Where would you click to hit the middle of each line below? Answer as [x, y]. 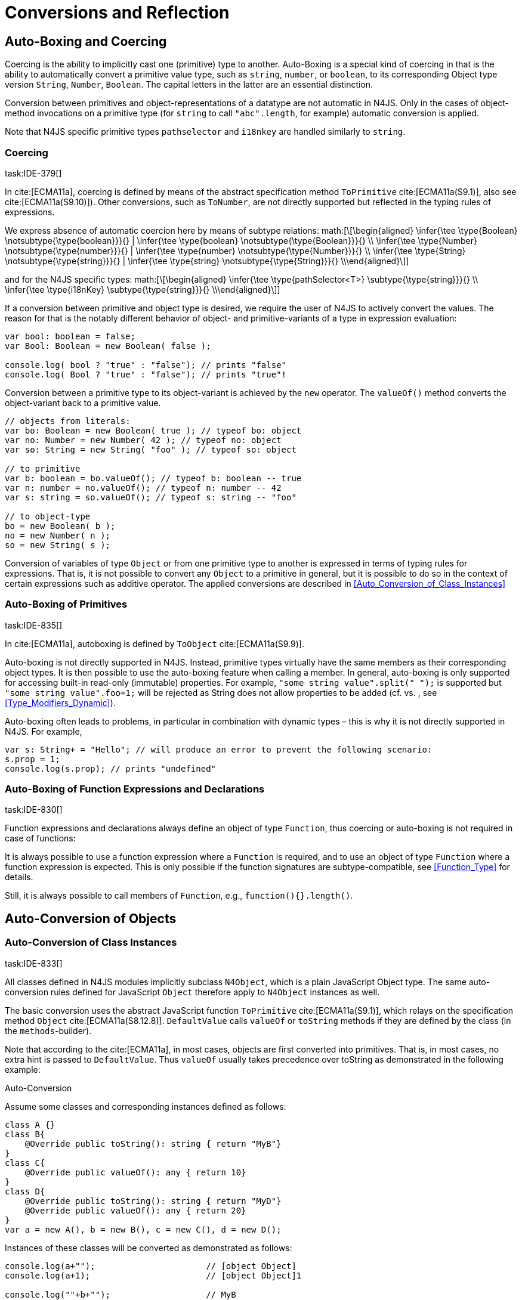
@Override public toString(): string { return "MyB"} [153, 1143]
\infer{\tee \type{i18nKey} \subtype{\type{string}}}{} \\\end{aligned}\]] [143, 289]
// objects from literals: [68, 421]
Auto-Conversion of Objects [91, 918]
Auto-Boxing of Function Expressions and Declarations [135, 789]
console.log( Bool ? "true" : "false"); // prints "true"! [146, 374]
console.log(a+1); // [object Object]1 [153, 1275]
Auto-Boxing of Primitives [66, 604]
